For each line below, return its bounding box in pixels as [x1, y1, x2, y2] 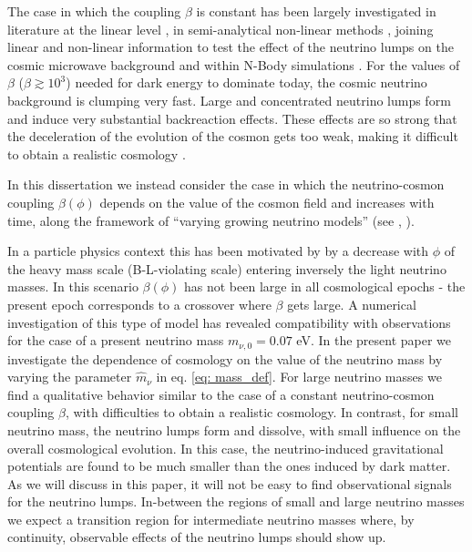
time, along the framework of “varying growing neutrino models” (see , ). [7, 210, 415, 230]
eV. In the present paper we [296, 331, 452, 350]
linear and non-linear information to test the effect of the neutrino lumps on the [7, 37, 454, 56]
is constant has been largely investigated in [196, 2, 436, 20]
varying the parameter [7, 367, 132, 386]
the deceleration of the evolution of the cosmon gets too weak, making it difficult [7, 127, 458, 146]
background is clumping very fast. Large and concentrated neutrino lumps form [7, 90, 451, 109]
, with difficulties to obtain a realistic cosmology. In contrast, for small [65, 403, 458, 422]
